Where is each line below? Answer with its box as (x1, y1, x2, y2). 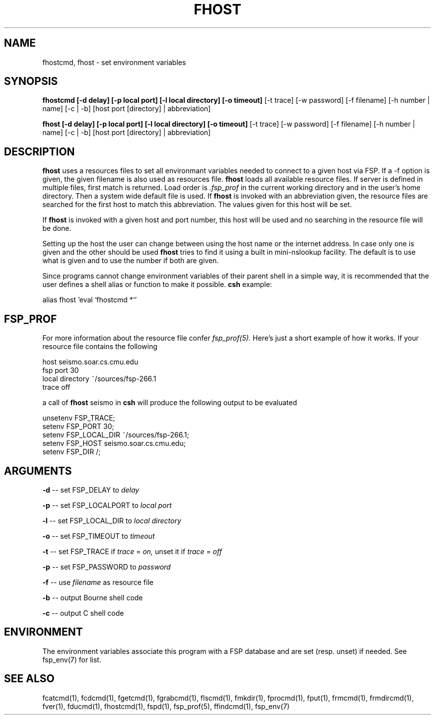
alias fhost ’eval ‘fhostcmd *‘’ (42, 295, 137, 304)
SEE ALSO (4, 672, 55, 685)
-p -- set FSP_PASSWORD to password (42, 562, 171, 571)
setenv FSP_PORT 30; (42, 422, 114, 431)
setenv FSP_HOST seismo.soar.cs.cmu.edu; (42, 439, 186, 448)
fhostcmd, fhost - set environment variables (42, 58, 186, 67)
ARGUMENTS (4, 464, 72, 477)
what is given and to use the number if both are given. (42, 256, 219, 265)
